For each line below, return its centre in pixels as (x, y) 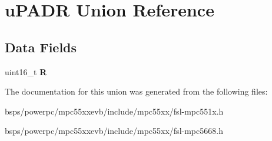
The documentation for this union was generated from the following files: (136, 91)
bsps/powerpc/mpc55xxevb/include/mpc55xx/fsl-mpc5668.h (114, 131)
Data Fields (41, 47)
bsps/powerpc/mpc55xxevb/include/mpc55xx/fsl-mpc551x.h (114, 111)
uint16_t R (26, 71)
